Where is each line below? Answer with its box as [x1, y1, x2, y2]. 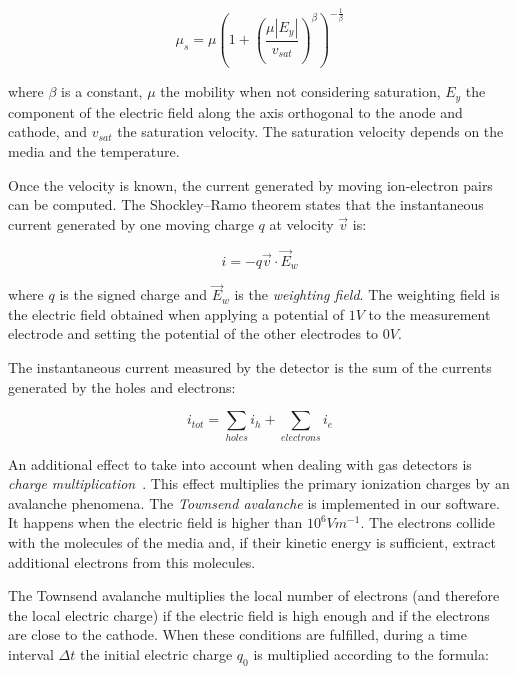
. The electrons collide [360, 512, 496, 533]
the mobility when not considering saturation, [160, 81, 441, 102]
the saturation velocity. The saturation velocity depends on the [117, 121, 504, 142]
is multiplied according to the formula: [253, 643, 489, 664]
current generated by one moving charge [8, 213, 254, 234]
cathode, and [8, 121, 87, 142]
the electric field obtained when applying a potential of [8, 303, 345, 324]
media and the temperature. [8, 141, 180, 161]
